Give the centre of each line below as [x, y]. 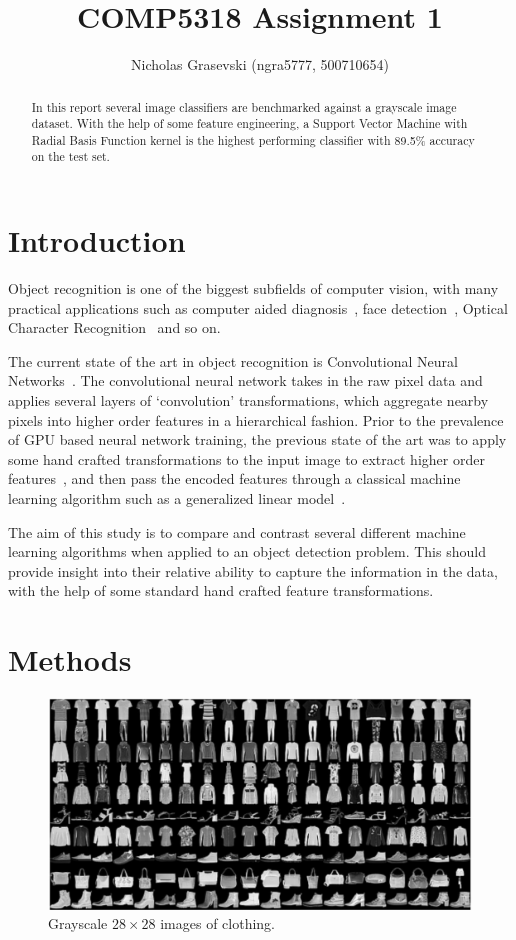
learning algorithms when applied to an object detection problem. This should [247, 551]
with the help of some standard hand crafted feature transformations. [221, 590]
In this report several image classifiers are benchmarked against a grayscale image [244, 106]
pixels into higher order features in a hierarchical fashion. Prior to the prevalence [256, 419]
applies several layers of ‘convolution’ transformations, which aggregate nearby [248, 400]
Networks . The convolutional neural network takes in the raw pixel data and [245, 380]
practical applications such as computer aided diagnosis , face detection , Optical [258, 307]
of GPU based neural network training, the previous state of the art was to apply [257, 439]
